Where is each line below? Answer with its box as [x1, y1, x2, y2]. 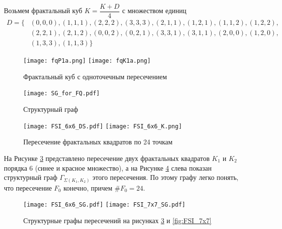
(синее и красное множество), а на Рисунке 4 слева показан [35, 162, 212, 173]
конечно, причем [63, 182, 113, 193]
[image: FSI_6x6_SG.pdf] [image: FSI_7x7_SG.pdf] [23, 201, 185, 209]
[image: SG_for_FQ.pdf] [23, 90, 100, 97]
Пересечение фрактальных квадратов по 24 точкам [23, 137, 173, 147]
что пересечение [4, 182, 52, 193]
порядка [4, 162, 27, 173]
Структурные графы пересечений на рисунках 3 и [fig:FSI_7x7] [23, 215, 212, 225]
